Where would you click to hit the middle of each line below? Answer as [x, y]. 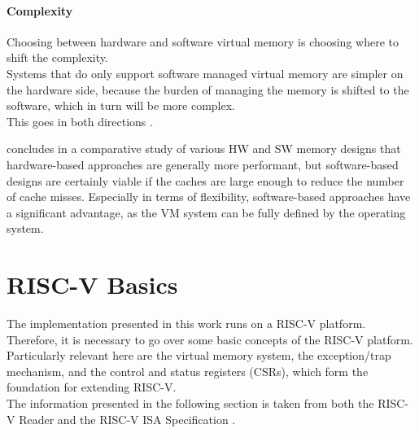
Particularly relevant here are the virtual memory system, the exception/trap [199, 355]
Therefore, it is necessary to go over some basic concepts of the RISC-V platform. [210, 339]
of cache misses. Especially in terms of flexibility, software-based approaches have [209, 197]
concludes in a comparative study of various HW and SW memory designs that [204, 149]
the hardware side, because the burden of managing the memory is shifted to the [208, 89]
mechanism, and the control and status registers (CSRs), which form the [188, 371]
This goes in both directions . [80, 121]
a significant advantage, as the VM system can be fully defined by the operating [206, 212]
